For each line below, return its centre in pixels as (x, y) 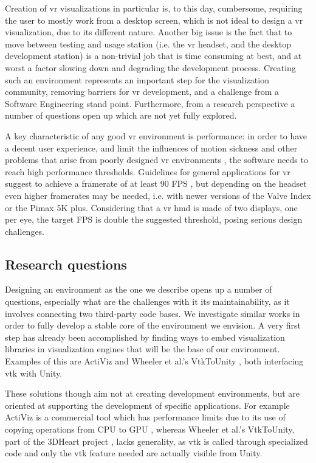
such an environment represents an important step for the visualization (137, 79)
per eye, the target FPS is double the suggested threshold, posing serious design (154, 219)
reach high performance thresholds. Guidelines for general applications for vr (148, 171)
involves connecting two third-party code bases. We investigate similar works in (153, 313)
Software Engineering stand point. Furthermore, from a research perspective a (150, 103)
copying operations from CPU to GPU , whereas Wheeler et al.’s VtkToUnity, (150, 429)
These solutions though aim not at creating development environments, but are (152, 393)
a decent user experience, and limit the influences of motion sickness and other (151, 148)
